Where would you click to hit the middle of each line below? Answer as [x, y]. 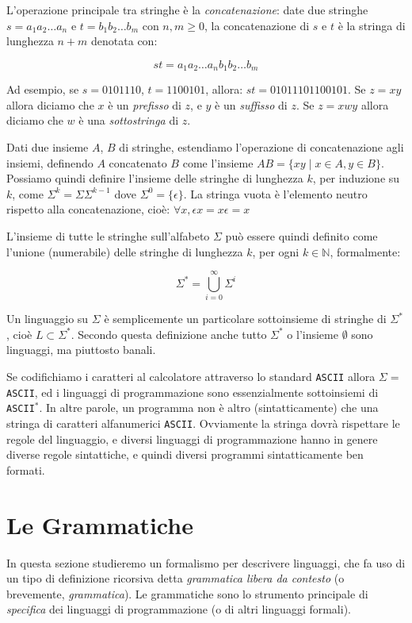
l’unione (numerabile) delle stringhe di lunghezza [125, 251]
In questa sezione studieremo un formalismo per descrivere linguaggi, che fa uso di [206, 562]
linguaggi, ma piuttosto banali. [81, 350]
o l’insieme [313, 334]
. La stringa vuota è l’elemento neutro [275, 193]
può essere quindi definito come [301, 235]
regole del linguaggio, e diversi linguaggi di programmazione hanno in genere [192, 438]
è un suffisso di [251, 104]
